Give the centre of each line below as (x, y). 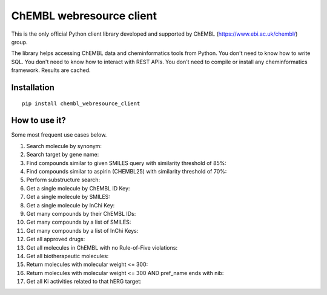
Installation (33, 87)
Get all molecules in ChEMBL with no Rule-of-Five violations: (102, 247)
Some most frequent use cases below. (59, 135)
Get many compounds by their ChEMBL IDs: (81, 213)
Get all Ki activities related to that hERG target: (84, 282)
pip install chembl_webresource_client (81, 103)
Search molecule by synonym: (64, 146)
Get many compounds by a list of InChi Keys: (82, 230)
